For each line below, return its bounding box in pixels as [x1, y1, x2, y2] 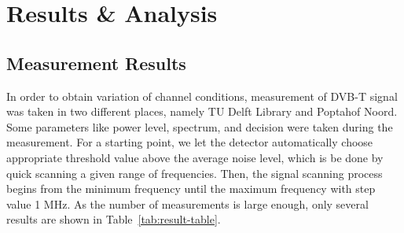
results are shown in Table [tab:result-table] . [6, 211, 221, 227]
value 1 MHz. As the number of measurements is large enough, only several [6, 195, 369, 212]
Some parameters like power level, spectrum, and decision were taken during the [6, 118, 393, 135]
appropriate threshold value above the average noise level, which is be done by [6, 149, 384, 165]
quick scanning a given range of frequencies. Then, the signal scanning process [6, 165, 383, 181]
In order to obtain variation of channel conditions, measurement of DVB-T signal [6, 87, 398, 104]
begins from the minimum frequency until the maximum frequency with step [6, 180, 376, 197]
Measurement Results [6, 50, 186, 75]
